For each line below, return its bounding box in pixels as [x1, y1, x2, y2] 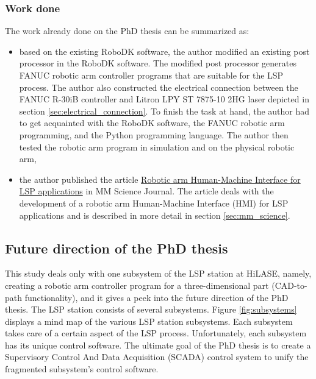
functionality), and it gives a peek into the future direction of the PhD [24, 291, 289, 303]
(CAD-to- [271, 278, 307, 291]
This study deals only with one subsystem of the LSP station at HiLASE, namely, [5, 267, 312, 280]
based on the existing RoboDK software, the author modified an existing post [19, 44, 310, 57]
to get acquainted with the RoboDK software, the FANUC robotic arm [19, 116, 285, 129]
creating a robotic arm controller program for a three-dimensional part [5, 278, 269, 291]
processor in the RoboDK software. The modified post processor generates [19, 57, 296, 69]
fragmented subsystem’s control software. [5, 363, 159, 375]
